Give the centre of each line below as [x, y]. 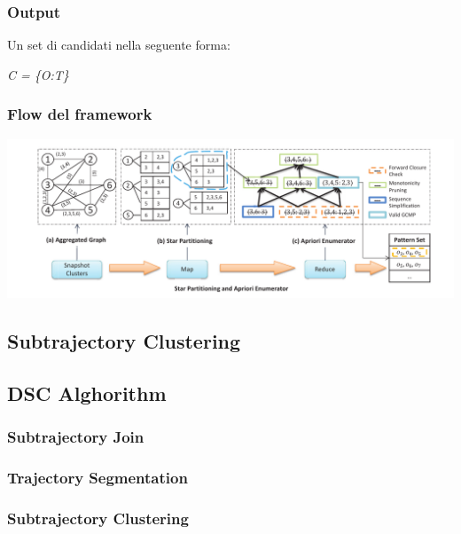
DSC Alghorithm [87, 393]
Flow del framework [80, 114]
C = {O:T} [38, 74]
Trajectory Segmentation [98, 477]
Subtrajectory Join [76, 436]
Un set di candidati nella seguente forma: [119, 45]
